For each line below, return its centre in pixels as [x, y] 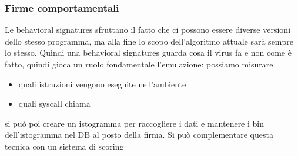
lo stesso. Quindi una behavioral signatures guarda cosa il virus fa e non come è [148, 52]
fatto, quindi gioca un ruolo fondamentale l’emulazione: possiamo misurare [139, 64]
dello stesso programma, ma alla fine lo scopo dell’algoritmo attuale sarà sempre [149, 41]
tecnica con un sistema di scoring [64, 146]
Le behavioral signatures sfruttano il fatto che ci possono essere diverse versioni [148, 30]
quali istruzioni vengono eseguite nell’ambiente [102, 84]
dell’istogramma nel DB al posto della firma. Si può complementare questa [139, 135]
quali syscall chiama [54, 104]
